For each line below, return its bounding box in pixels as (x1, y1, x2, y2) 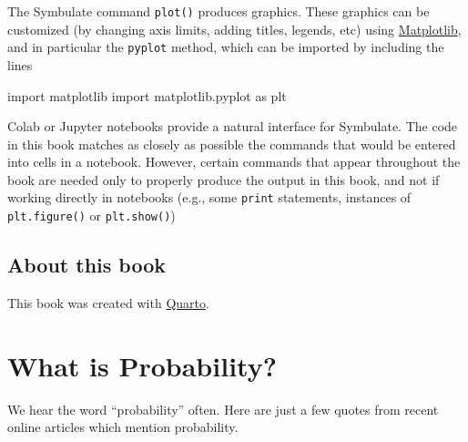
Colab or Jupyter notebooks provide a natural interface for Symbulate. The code (7, 117, 458, 136)
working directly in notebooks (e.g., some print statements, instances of (7, 188, 412, 207)
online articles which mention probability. (7, 417, 239, 437)
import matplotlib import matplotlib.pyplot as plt (7, 86, 287, 105)
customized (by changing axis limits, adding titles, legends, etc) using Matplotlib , (7, 19, 462, 38)
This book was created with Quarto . (7, 293, 209, 312)
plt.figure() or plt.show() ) (7, 206, 176, 225)
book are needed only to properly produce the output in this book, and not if (7, 170, 440, 189)
